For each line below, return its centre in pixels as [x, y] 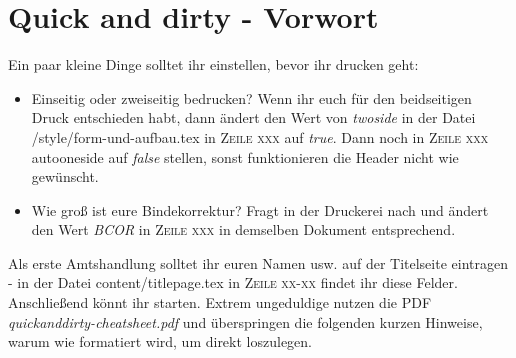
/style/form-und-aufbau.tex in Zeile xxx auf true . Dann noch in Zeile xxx [260, 136]
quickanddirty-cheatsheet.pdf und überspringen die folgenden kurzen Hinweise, [245, 321]
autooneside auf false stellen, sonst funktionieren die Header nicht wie [245, 156]
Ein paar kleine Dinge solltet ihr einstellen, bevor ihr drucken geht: [213, 64]
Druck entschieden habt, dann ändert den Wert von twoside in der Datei [253, 117]
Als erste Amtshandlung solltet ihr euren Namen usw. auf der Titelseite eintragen [258, 262]
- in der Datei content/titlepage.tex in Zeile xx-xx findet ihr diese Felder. [233, 282]
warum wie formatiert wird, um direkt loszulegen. [160, 341]
